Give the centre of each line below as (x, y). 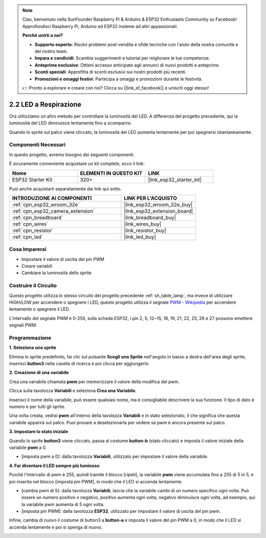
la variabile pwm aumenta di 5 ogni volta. (63, 504)
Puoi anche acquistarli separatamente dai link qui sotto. (65, 189)
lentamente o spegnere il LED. (39, 309)
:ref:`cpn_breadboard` (38, 218)
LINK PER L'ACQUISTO (150, 198)
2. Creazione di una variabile (39, 373)
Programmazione (30, 338)
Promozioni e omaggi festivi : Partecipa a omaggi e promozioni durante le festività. (119, 79)
